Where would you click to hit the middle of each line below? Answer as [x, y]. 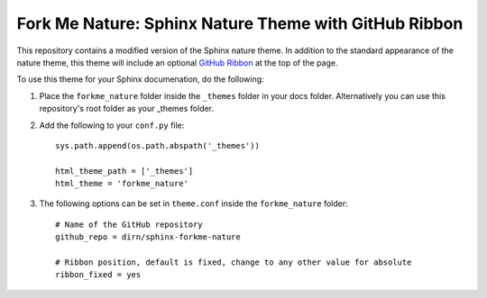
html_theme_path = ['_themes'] [124, 171]
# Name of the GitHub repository [129, 224]
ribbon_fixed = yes [98, 275]
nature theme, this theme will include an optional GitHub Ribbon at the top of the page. [177, 62]
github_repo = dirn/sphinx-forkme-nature [148, 237]
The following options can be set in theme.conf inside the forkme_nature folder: [194, 203]
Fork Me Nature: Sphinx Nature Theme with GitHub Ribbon [240, 23]
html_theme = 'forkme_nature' [122, 184]
